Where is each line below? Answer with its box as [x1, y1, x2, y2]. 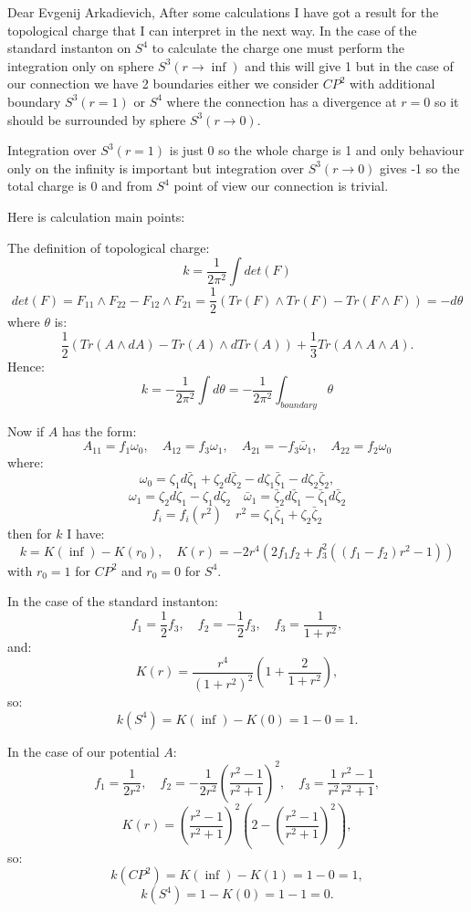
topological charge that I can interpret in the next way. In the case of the [7, 20, 417, 39]
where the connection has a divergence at [166, 91, 397, 110]
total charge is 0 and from [7, 176, 152, 195]
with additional [349, 74, 435, 93]
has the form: [61, 422, 137, 441]
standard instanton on [7, 38, 131, 58]
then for [7, 524, 52, 543]
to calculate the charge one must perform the [152, 38, 405, 58]
